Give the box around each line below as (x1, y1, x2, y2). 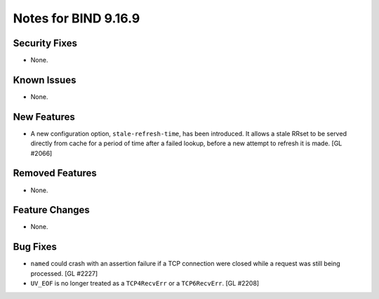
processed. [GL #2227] (30, 269, 98, 277)
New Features (13, 111, 75, 123)
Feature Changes (13, 204, 91, 216)
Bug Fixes (13, 241, 58, 253)
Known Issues (13, 74, 77, 86)
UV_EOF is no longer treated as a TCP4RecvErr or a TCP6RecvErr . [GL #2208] (30, 279, 260, 288)
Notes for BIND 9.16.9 (13, 11, 140, 26)
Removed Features (13, 167, 98, 179)
